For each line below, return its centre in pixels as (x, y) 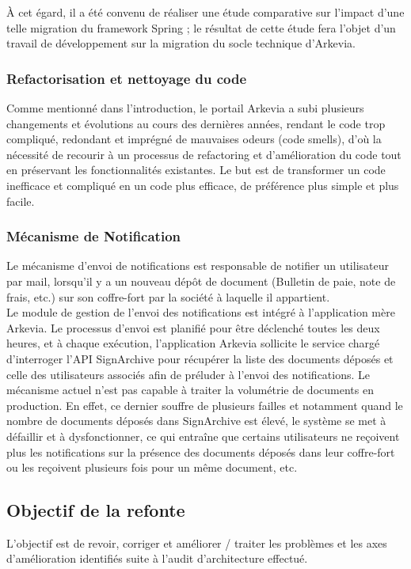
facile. (21, 201)
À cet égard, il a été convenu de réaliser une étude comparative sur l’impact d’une (205, 12)
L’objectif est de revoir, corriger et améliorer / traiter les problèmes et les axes (197, 542)
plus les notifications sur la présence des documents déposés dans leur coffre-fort (201, 451)
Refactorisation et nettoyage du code (127, 78)
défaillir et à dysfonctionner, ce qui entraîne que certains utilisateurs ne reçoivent (203, 436)
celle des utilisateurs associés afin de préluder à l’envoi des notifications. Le (188, 374)
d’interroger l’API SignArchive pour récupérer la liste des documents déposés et (200, 358)
